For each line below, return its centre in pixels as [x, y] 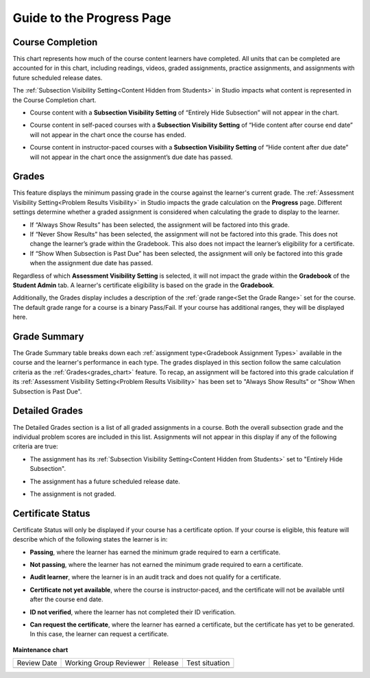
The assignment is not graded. [73, 494]
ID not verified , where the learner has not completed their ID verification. [133, 612]
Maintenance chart [40, 650]
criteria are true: [35, 446]
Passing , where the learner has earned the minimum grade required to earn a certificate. [155, 552]
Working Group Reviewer [105, 663]
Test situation [208, 663]
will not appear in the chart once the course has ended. [108, 134]
